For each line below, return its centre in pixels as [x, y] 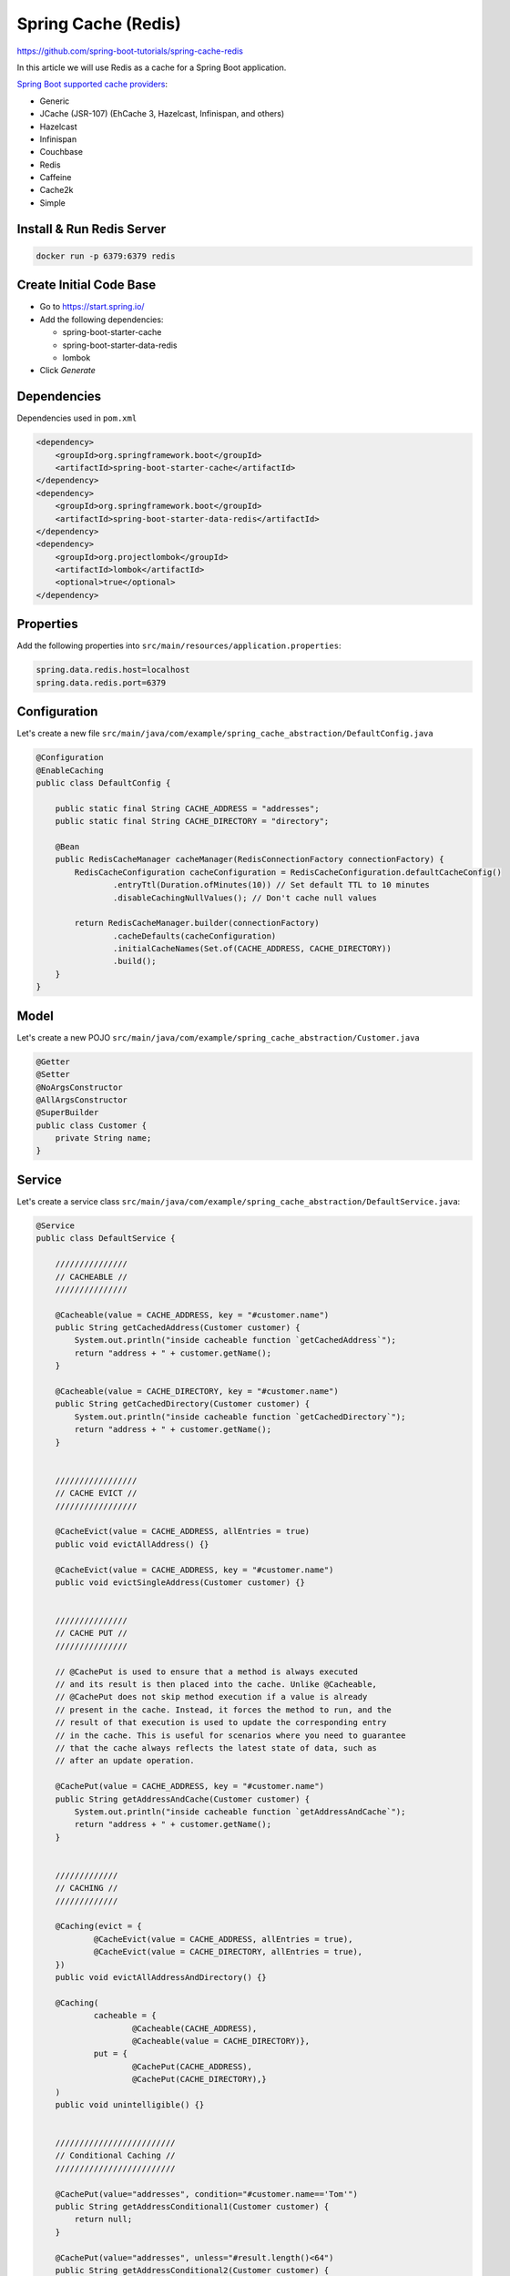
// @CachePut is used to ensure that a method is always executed [207, 1671]
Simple [52, 203]
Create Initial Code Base [87, 285]
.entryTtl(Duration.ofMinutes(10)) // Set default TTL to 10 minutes [271, 885]
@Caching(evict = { [99, 1926]
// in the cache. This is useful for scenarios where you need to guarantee [230, 1735]
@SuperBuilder [67, 1113]
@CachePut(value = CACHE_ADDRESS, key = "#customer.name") [190, 1786]
